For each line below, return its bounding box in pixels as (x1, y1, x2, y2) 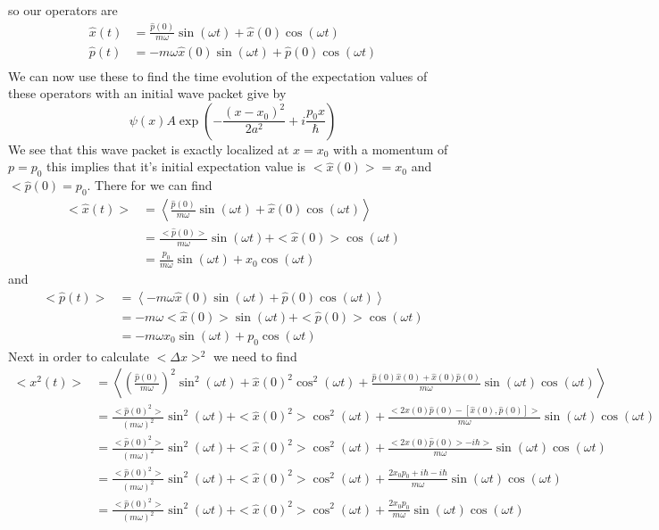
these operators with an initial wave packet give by (8, 84, 287, 103)
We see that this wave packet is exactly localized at (8, 139, 289, 158)
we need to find (213, 346, 297, 365)
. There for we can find (87, 176, 213, 195)
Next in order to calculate (8, 346, 149, 365)
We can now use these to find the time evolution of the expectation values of (8, 66, 428, 85)
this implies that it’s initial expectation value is (46, 157, 306, 176)
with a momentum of (333, 139, 448, 158)
